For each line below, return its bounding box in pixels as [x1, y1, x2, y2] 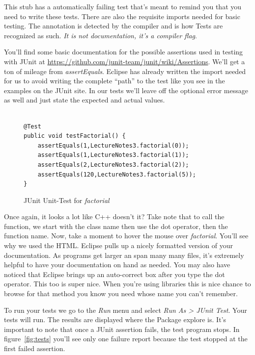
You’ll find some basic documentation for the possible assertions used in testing [4, 47, 243, 57]
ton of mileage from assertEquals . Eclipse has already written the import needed [4, 66, 246, 76]
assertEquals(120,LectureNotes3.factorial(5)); [37, 171, 196, 178]
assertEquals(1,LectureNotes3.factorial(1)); [37, 152, 189, 159]
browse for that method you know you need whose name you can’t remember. [4, 288, 238, 299]
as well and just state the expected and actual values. [4, 95, 165, 105]
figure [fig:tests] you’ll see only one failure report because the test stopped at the [4, 333, 248, 344]
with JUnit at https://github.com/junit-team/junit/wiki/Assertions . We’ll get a [4, 56, 245, 66]
